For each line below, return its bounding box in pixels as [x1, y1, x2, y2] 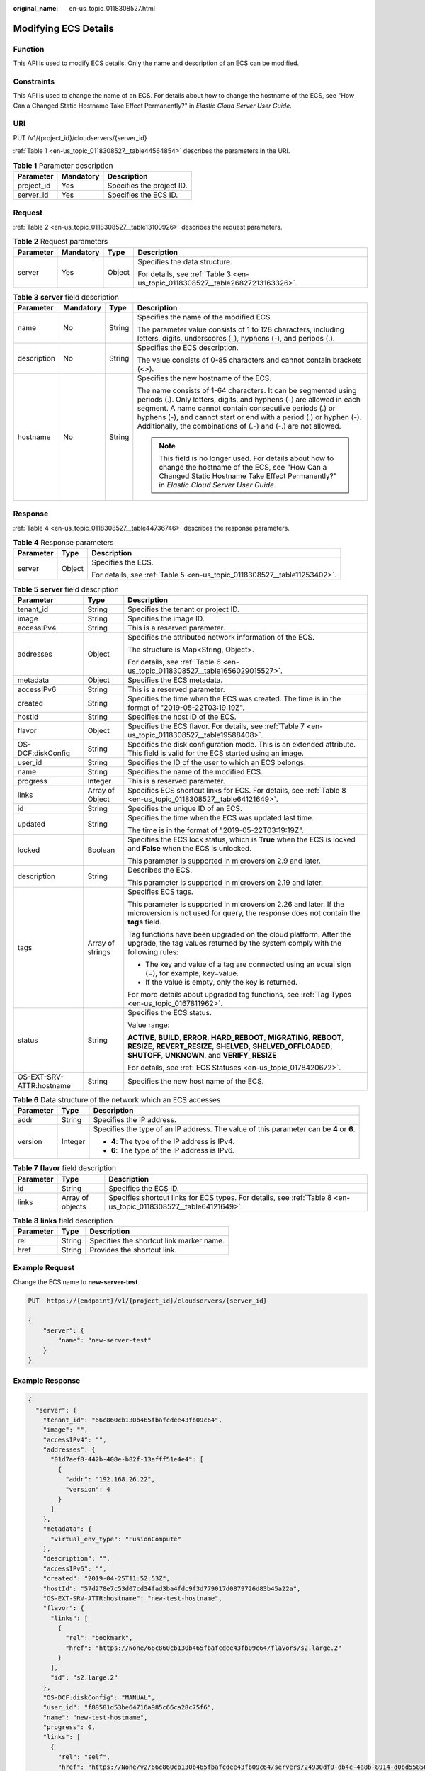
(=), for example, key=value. [145, 968, 239, 978]
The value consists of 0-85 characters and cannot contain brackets [137, 355, 363, 365]
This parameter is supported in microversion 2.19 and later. [127, 877, 324, 887]
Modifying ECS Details [13, 22, 115, 35]
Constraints [13, 77, 55, 86]
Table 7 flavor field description [13, 1163, 117, 1173]
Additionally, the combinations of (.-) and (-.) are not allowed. [137, 421, 341, 431]
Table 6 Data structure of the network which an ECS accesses [13, 1094, 221, 1104]
